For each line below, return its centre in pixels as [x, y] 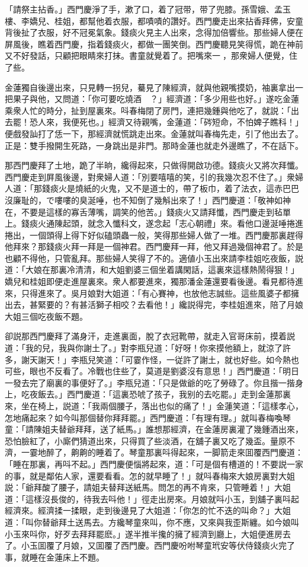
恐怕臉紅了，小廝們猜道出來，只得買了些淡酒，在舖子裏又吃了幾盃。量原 [146, 440]
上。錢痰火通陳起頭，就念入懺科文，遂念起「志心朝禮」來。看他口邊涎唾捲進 [154, 223]
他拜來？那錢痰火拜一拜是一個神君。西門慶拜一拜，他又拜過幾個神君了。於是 [154, 246]
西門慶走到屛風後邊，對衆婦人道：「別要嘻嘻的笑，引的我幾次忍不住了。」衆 [150, 176]
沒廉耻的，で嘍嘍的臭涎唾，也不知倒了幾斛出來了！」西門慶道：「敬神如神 [148, 200]
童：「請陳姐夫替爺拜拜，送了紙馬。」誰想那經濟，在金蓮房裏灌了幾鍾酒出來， [154, 429]
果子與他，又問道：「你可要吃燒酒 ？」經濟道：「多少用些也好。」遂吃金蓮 [156, 99]
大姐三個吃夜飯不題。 [46, 316]
